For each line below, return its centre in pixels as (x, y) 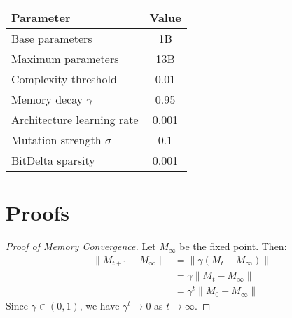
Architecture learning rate (75, 119)
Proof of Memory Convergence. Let (81, 246)
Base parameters (52, 38)
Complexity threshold (64, 79)
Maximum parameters (65, 58)
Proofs (37, 213)
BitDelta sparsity (53, 160)
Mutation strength (56, 140)
